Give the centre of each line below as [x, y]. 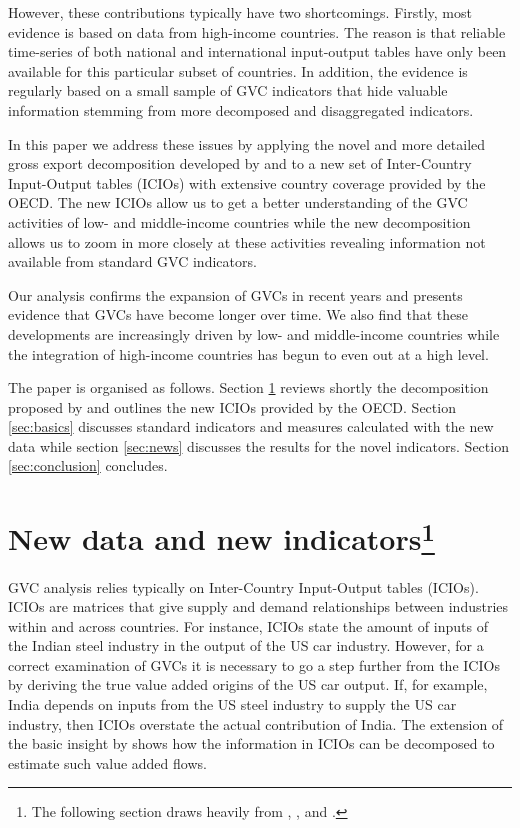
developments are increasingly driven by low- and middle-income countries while [254, 333]
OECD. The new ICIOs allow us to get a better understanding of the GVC [238, 202]
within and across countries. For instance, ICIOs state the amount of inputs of [248, 625]
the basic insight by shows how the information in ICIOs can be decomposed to [251, 743]
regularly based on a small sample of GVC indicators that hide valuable [228, 90]
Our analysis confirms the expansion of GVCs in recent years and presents [235, 294]
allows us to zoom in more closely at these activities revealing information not [247, 241]
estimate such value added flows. [107, 762]
